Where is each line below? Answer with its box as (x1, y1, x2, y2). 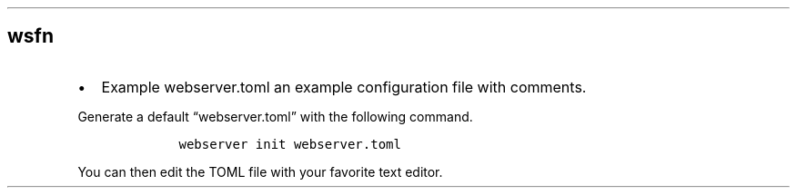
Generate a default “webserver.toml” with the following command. (77, 108, 473, 124)
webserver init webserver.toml (178, 136, 401, 151)
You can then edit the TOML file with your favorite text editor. (77, 163, 443, 180)
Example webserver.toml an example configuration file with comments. (101, 77, 587, 96)
